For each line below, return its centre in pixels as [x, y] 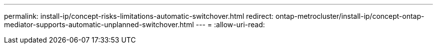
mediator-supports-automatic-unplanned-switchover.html [99, 24]
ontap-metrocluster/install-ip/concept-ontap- [350, 16]
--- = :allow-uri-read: [230, 24]
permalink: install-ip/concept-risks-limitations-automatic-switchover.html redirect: [139, 16]
